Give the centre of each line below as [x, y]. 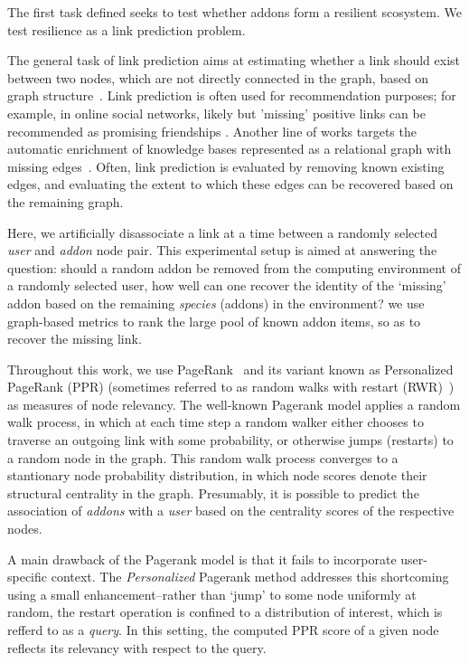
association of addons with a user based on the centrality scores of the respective [231, 511]
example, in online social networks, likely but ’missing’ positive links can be [216, 113]
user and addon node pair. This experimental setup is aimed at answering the [222, 250]
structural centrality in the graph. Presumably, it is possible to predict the [213, 493]
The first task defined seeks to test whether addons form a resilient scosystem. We [234, 12]
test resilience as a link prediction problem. [127, 29]
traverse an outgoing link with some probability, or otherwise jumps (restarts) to [230, 440]
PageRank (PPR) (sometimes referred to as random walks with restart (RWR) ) [231, 387]
